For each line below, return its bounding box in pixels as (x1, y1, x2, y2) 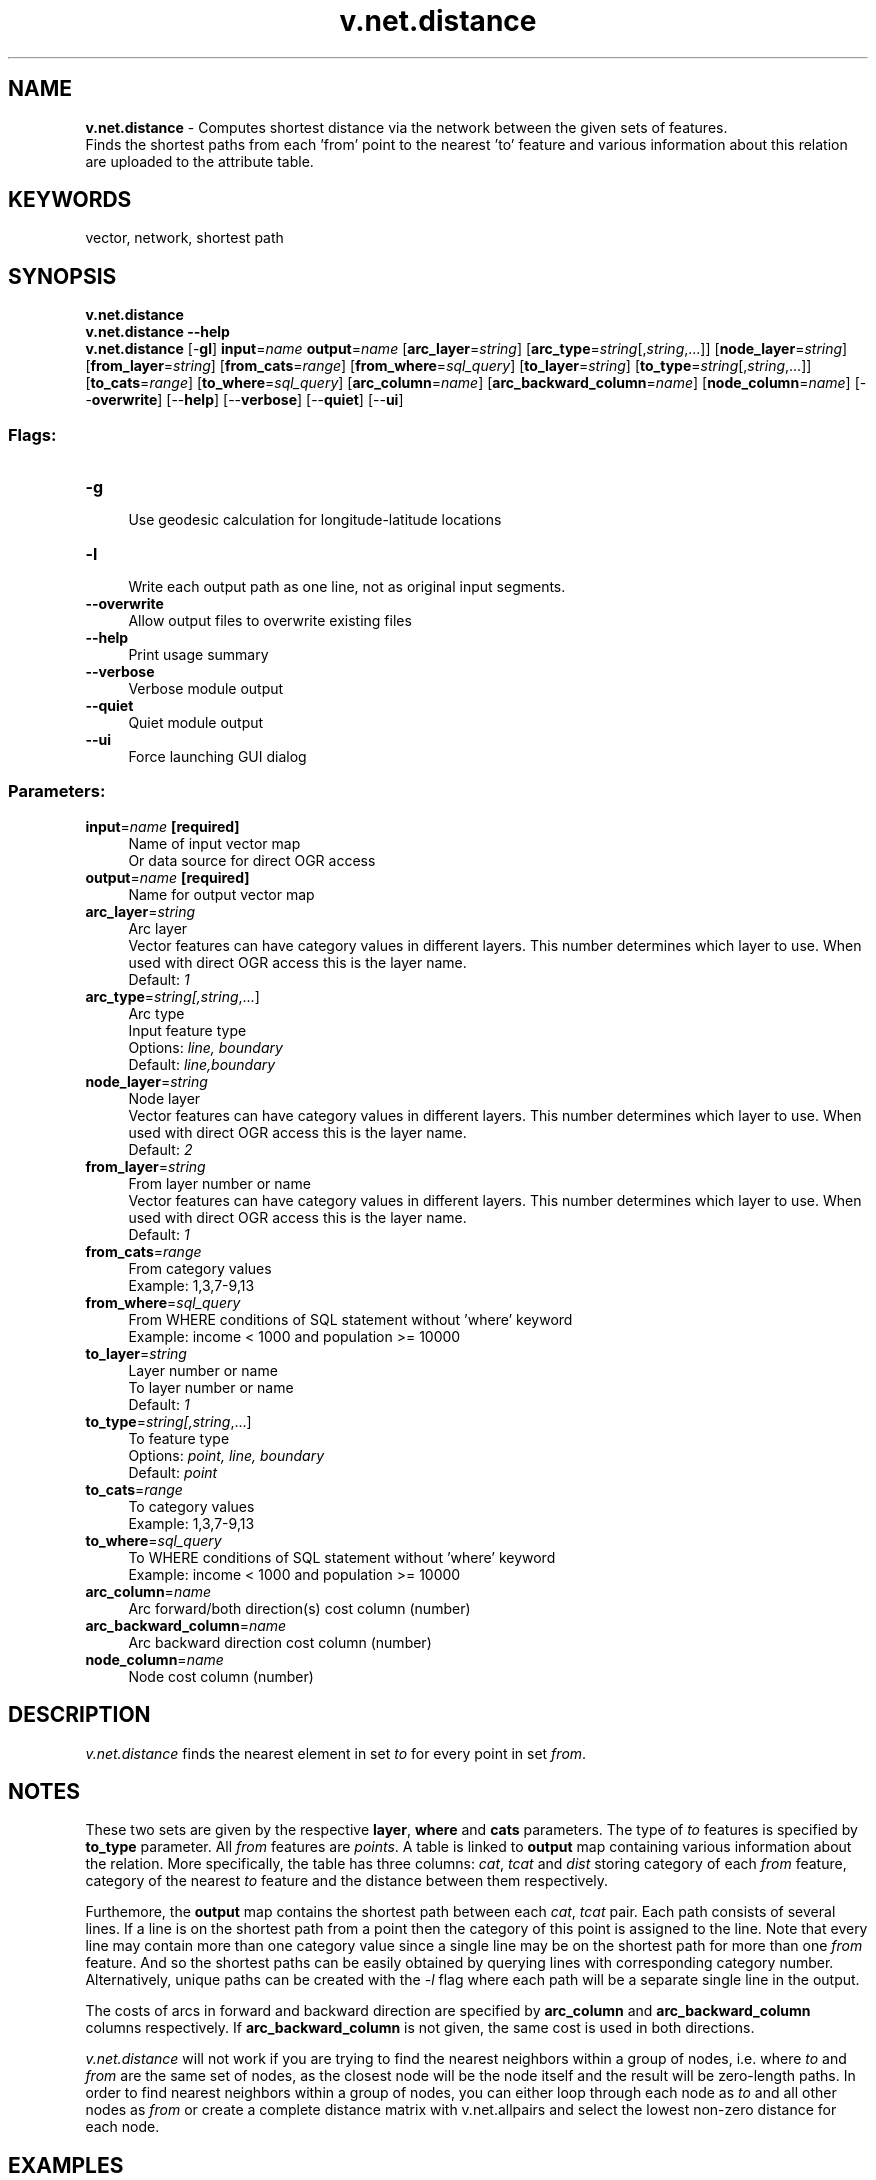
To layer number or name (128, 1378, 294, 1396)
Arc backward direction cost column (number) (128, 1633, 432, 1651)
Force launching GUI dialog (128, 748, 307, 766)
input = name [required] (85, 817, 240, 835)
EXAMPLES (8, 2152, 124, 2178)
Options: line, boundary (128, 1038, 283, 1056)
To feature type (128, 1429, 230, 1447)
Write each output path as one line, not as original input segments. (128, 578, 566, 596)
